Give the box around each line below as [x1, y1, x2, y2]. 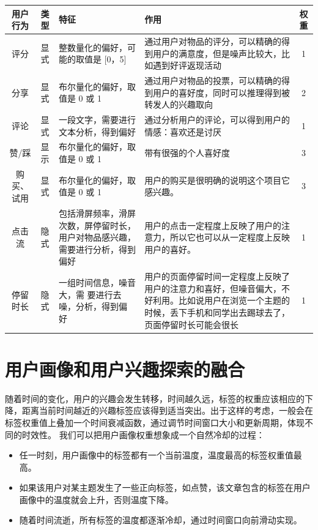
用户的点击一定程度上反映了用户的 [144, 218, 282, 231]
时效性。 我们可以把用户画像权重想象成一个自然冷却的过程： [21, 428, 265, 441]
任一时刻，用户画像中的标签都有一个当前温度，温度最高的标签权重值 [19, 449, 294, 461]
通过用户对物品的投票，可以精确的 [144, 73, 282, 86]
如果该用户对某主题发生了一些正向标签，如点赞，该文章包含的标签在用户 [19, 481, 311, 494]
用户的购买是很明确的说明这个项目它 [144, 173, 290, 186]
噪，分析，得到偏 [58, 300, 127, 313]
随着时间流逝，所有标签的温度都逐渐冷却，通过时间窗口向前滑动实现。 [19, 513, 302, 526]
